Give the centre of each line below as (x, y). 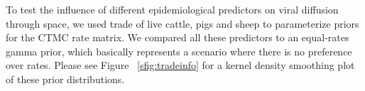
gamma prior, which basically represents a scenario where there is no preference (179, 51)
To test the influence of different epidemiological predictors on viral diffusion (172, 9)
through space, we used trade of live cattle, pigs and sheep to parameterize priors (182, 23)
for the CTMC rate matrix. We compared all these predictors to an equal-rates (178, 37)
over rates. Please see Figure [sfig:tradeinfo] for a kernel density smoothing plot (180, 65)
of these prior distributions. (65, 79)
